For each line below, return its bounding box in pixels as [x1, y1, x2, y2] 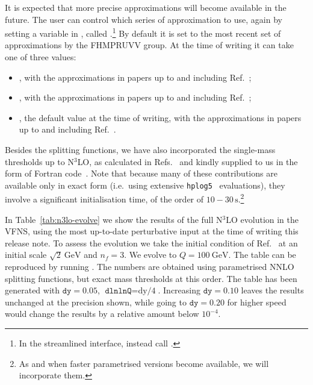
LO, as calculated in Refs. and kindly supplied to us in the [77, 155, 298, 167]
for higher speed [227, 295, 287, 308]
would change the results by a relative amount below [5, 307, 199, 320]
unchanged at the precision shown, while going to [5, 295, 187, 308]
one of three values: [5, 51, 76, 63]
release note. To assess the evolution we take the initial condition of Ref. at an [5, 236, 298, 249]
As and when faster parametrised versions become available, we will [19, 357, 269, 369]
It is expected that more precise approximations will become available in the [5, 1, 287, 13]
